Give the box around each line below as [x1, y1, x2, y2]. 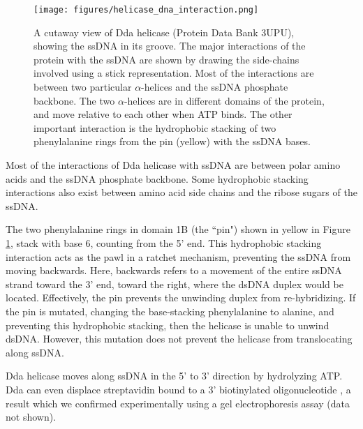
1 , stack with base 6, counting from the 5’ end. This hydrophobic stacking [6, 235, 322, 250]
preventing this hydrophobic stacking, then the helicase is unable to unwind [6, 317, 329, 332]
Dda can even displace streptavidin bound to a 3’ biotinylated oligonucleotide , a [6, 382, 351, 396]
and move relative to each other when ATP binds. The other [34, 107, 292, 121]
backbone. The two [34, 93, 115, 107]
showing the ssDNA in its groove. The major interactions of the [34, 38, 306, 53]
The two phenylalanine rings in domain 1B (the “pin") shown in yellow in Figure [6, 222, 350, 236]
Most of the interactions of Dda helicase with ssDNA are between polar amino [6, 158, 341, 172]
